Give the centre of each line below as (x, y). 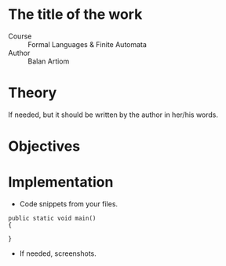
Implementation (61, 182)
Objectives (44, 146)
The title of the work (75, 15)
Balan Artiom (49, 61)
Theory (33, 93)
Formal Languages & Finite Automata (87, 44)
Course (20, 36)
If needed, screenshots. (58, 253)
